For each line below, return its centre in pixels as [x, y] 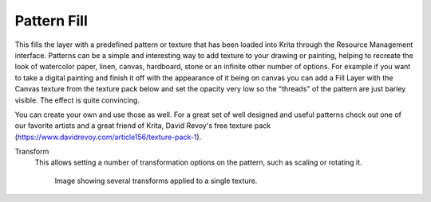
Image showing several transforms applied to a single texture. [156, 181]
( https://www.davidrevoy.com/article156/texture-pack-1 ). [108, 137]
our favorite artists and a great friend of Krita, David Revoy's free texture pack [143, 126]
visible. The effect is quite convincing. [77, 100]
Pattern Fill [51, 21]
